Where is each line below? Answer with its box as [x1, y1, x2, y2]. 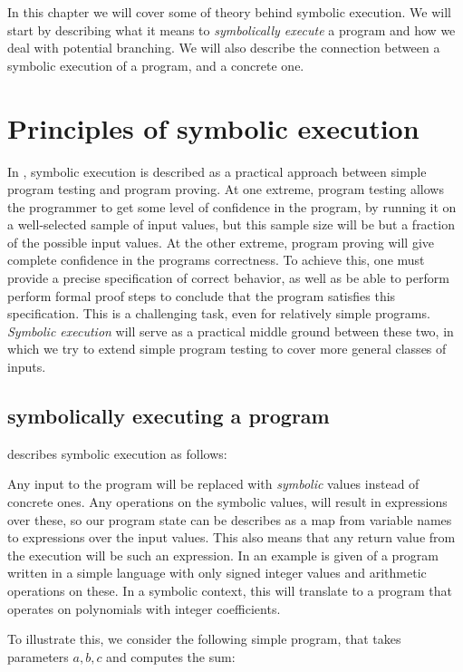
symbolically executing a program [7, 402, 330, 430]
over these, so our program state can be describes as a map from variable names [7, 510, 452, 529]
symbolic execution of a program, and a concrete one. [7, 55, 304, 74]
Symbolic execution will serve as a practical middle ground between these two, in [7, 321, 454, 340]
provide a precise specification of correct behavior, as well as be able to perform [7, 268, 449, 287]
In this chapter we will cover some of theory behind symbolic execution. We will [7, 3, 451, 21]
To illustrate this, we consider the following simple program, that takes [7, 629, 401, 648]
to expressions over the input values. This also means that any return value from [7, 528, 456, 547]
